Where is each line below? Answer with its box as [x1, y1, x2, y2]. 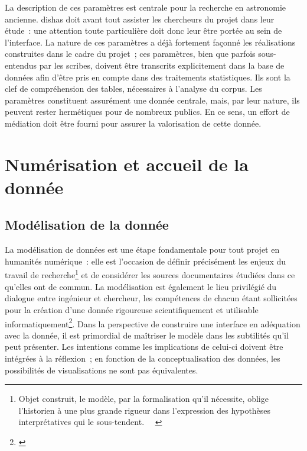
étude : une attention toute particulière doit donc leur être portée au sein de [5, 24, 282, 37]
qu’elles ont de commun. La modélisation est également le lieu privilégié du [5, 280, 277, 292]
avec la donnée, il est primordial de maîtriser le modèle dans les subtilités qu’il [5, 328, 289, 341]
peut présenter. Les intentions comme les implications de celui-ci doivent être [5, 340, 283, 353]
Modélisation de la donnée [5, 215, 169, 234]
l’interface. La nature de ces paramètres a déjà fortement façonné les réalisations [5, 36, 296, 48]
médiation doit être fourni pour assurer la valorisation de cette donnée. [5, 117, 262, 129]
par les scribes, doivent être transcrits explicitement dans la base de [39, 59, 285, 71]
